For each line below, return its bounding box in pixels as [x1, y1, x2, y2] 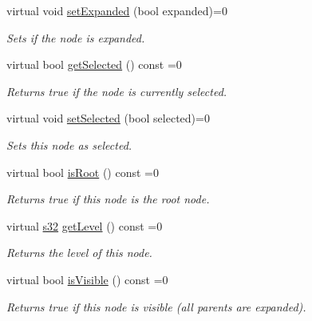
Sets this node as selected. [6, 136, 132, 153]
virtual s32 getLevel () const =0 [6, 217, 163, 234]
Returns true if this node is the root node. [6, 191, 210, 207]
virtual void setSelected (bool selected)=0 [6, 110, 210, 126]
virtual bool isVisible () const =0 [6, 271, 168, 287]
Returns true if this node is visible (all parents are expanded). [6, 298, 306, 315]
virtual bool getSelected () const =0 [6, 56, 182, 73]
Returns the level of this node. [6, 244, 152, 261]
